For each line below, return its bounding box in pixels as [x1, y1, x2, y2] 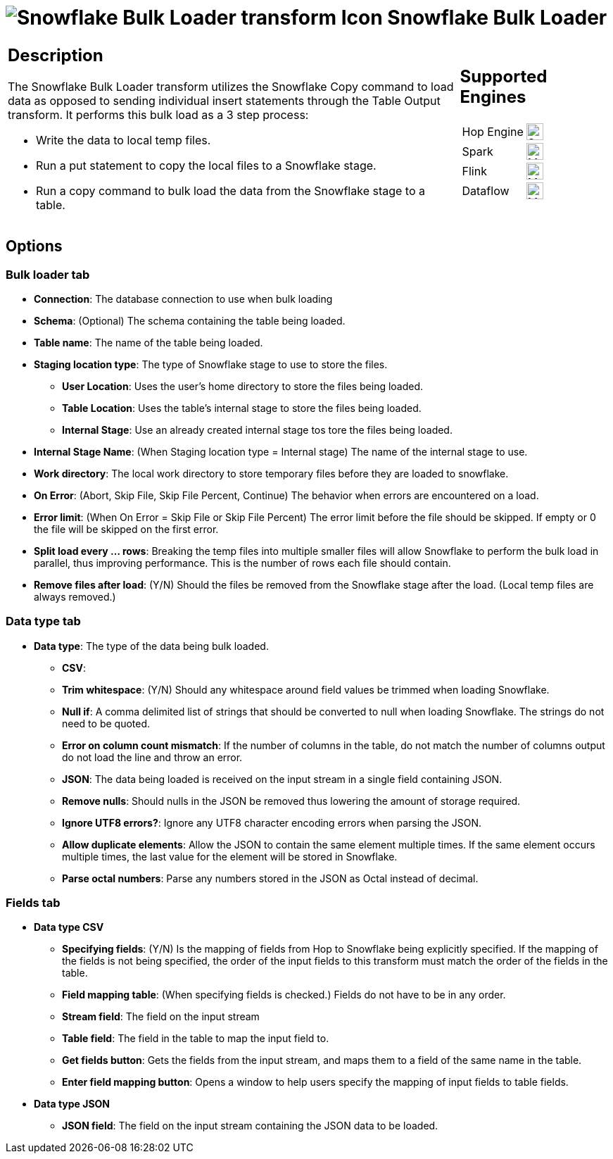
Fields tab [6, 896, 61, 910]
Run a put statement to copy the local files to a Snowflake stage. [36, 158, 377, 173]
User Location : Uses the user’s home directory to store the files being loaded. [62, 380, 424, 392]
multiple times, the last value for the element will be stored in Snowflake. [62, 850, 398, 863]
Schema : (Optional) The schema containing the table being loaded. [34, 314, 346, 327]
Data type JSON [34, 1098, 110, 1110]
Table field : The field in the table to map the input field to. [62, 1032, 329, 1045]
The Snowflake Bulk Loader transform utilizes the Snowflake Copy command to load [8, 79, 454, 94]
